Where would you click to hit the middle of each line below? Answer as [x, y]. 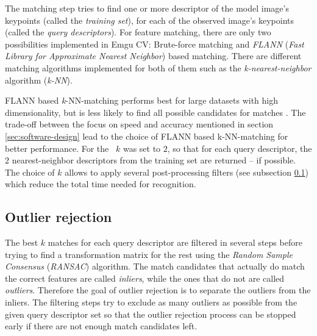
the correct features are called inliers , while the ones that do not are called [145, 278]
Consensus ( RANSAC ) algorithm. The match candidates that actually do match [155, 266]
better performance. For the [57, 148]
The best [22, 242]
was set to [142, 148]
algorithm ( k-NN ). [39, 80]
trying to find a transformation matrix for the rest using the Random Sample [149, 254]
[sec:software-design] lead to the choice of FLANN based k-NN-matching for [147, 136]
